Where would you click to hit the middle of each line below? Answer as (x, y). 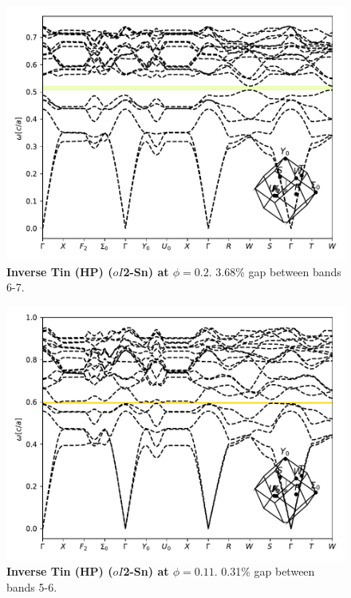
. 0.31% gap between (264, 571)
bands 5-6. (32, 586)
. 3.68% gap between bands (275, 271)
